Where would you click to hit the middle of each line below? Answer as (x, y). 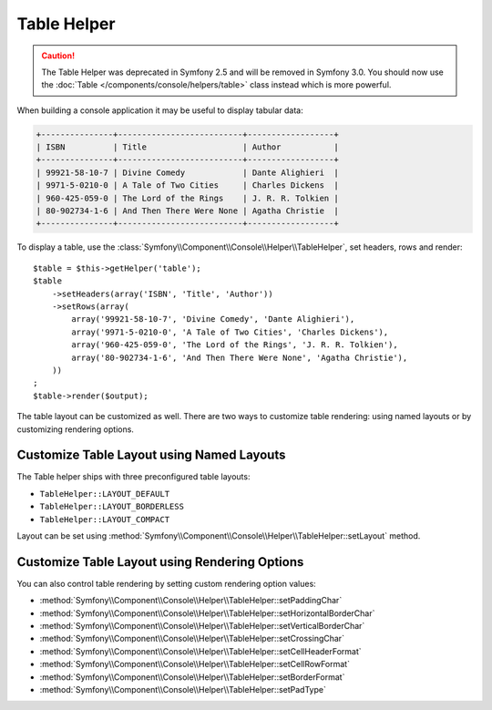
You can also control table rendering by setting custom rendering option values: (166, 583)
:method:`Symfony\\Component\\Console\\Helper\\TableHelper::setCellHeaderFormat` (200, 651)
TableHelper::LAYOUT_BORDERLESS (112, 507)
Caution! (58, 56)
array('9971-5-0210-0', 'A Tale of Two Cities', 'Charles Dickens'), (230, 332)
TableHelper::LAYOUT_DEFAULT (105, 494)
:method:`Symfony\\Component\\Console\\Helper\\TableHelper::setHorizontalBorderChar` (207, 613)
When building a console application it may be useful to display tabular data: (160, 110)
